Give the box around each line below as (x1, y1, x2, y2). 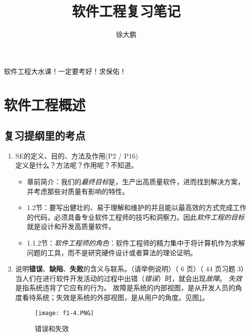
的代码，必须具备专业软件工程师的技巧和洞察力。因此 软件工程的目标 (27, 212, 245, 222)
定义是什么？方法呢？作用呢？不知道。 (15, 160, 138, 170)
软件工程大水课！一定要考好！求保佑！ (4, 66, 126, 76)
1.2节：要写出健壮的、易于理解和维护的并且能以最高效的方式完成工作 (27, 202, 247, 212)
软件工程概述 (4, 94, 86, 114)
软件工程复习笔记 (71, 1, 181, 21)
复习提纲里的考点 (4, 128, 85, 143)
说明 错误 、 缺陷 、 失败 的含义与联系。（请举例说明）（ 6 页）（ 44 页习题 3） (15, 264, 248, 274)
